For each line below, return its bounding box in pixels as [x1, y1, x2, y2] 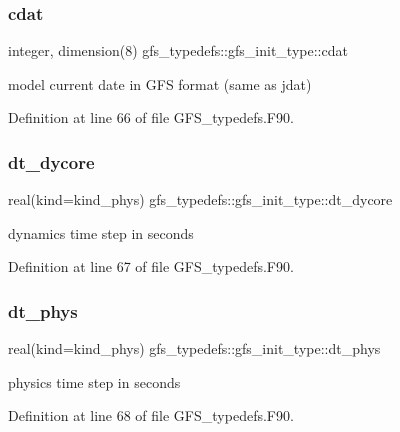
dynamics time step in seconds [8, 222, 194, 243]
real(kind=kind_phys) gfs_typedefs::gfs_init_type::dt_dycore [8, 189, 393, 210]
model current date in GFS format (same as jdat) [8, 73, 312, 94]
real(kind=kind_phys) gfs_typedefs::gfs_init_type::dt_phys [8, 338, 381, 359]
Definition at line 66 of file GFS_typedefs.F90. [8, 107, 294, 128]
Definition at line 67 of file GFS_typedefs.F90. [8, 256, 294, 277]
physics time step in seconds [8, 371, 181, 392]
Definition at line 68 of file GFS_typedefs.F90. [8, 405, 294, 426]
